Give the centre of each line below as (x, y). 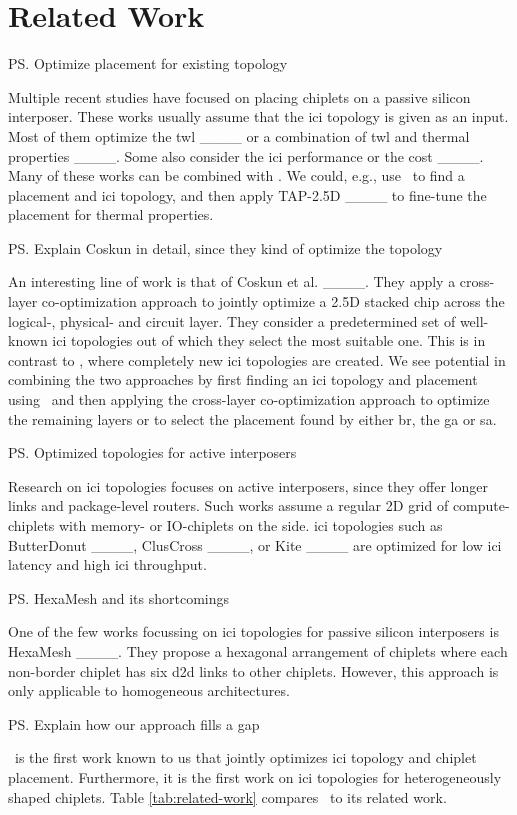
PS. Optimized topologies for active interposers (152, 452)
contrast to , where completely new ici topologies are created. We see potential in (257, 359)
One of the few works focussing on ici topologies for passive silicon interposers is (253, 631)
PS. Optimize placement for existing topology (148, 63)
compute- (481, 505)
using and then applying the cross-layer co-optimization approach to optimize (249, 399)
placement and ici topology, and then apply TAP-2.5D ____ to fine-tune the (247, 194)
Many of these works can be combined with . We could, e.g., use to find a (236, 175)
